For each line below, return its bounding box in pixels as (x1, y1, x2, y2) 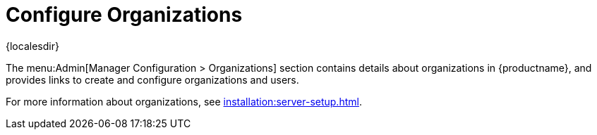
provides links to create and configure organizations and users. (6, 73, 299, 86)
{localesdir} (6, 39, 59, 52)
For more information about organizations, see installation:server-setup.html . (6, 95, 362, 108)
